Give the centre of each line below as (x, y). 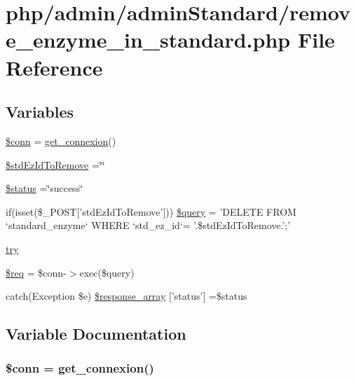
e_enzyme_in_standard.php (148, 40)
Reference (54, 67)
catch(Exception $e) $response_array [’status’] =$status (126, 296)
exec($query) (107, 272)
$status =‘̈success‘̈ (44, 188)
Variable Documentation (96, 334)
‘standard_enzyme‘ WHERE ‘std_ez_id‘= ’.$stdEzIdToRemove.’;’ (148, 225)
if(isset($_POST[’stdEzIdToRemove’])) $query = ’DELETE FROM (151, 211)
